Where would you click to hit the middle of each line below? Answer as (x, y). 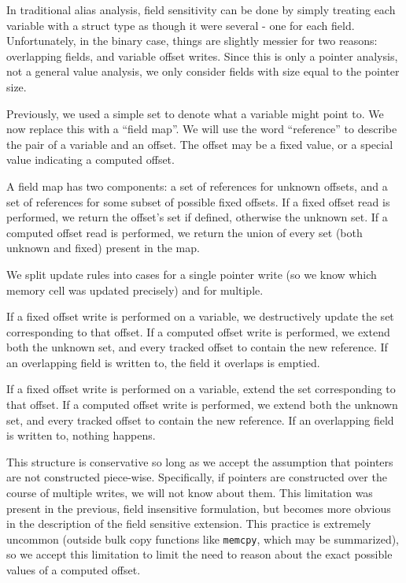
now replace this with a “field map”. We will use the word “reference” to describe (202, 129)
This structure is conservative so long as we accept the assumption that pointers (200, 461)
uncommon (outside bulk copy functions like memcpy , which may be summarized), (203, 538)
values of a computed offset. (74, 570)
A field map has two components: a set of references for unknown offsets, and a (197, 186)
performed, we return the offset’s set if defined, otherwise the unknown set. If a (197, 217)
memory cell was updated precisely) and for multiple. (135, 290)
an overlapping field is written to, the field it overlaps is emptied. (163, 362)
